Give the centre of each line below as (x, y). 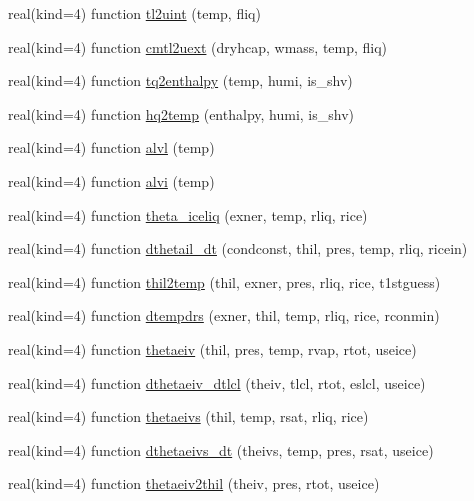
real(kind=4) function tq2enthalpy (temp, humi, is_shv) (180, 80)
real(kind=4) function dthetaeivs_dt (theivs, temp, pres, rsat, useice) (221, 449)
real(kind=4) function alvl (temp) (111, 147)
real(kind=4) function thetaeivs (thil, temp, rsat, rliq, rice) (188, 416)
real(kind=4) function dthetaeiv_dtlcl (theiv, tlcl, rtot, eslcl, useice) (217, 382)
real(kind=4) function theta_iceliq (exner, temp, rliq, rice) (188, 214)
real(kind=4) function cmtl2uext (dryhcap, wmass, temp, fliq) (198, 46)
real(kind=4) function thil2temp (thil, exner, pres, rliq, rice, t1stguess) (224, 281)
